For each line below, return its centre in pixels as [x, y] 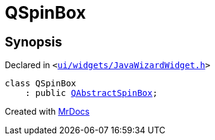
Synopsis [34, 42]
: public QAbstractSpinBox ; [91, 93]
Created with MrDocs [47, 112]
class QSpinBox [41, 84]
